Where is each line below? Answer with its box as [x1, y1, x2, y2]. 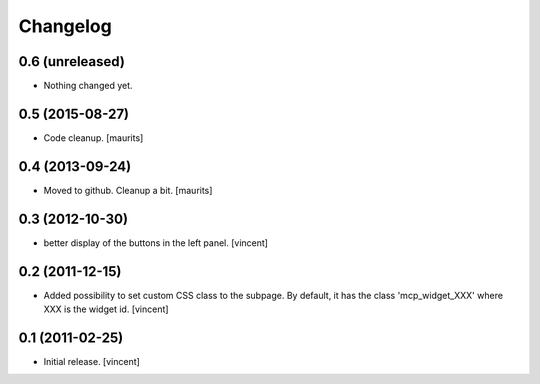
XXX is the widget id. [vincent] [43, 303, 169, 315]
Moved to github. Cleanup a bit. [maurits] [43, 184, 213, 196]
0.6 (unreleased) [18, 53, 125, 70]
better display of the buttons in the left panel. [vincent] [43, 236, 269, 249]
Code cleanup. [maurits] [43, 131, 144, 144]
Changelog [18, 15, 112, 37]
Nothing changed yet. [43, 80, 134, 92]
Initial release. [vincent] [43, 355, 140, 367]
